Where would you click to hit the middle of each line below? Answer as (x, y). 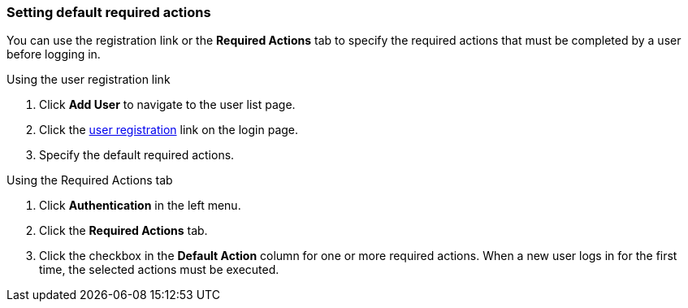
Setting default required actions (109, 12)
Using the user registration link (89, 80)
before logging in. (54, 54)
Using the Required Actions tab (90, 180)
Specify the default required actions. (137, 155)
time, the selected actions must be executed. (159, 270)
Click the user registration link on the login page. (169, 130)
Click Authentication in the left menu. (140, 206)
